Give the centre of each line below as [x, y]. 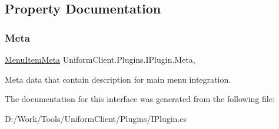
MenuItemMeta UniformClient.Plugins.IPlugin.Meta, [100, 59]
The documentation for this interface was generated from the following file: [140, 99]
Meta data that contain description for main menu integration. [118, 79]
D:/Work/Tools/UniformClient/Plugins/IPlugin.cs [96, 118]
